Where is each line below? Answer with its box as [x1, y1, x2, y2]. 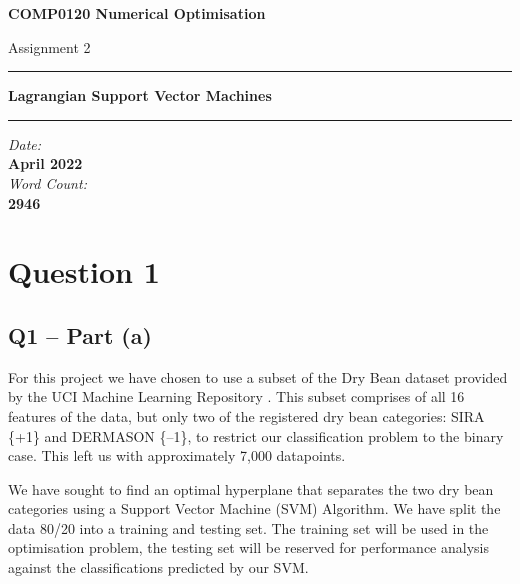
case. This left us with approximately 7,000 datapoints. [8, 445, 346, 466]
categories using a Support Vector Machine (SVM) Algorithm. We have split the [8, 498, 501, 519]
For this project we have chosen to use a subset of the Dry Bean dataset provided [8, 366, 508, 387]
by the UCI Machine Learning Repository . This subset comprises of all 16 [8, 386, 465, 407]
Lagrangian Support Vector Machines [8, 85, 272, 106]
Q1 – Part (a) [8, 319, 152, 350]
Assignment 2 [8, 36, 91, 57]
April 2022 [8, 153, 83, 174]
